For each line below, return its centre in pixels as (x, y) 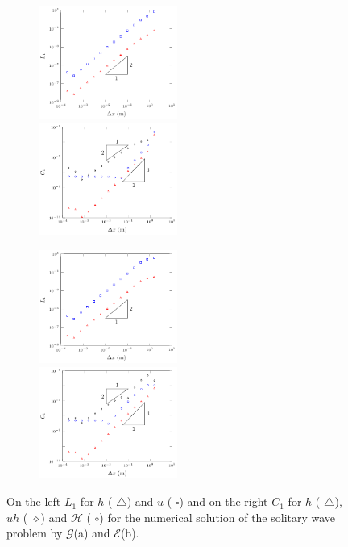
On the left (34, 501)
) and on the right (224, 501)
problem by (35, 533)
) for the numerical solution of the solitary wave (217, 517)
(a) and (92, 533)
